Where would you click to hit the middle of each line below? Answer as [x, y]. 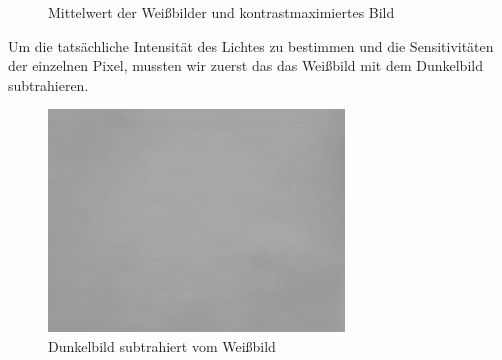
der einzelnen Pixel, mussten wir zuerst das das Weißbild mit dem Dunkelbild [245, 65]
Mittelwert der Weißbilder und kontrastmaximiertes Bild [221, 12]
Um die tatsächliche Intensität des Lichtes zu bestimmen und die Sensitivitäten [251, 45]
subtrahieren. [48, 84]
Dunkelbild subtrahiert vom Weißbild [162, 345]
